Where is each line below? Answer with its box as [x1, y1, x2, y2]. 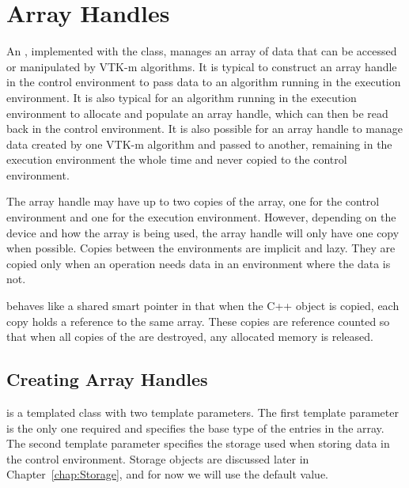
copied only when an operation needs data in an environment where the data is [6, 255, 391, 271]
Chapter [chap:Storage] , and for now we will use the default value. [6, 466, 329, 482]
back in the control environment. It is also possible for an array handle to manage [6, 120, 403, 137]
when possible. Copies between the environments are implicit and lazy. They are [6, 240, 396, 256]
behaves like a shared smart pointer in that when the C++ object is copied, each [6, 297, 400, 314]
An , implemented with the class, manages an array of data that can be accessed [6, 43, 397, 59]
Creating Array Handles [6, 367, 208, 392]
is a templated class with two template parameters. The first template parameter [6, 404, 399, 421]
